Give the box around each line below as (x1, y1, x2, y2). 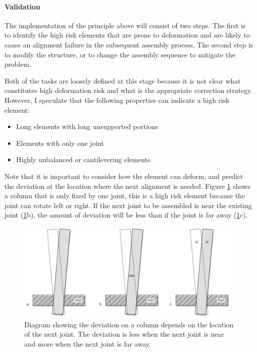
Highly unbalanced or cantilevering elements (16, 154, 151, 165)
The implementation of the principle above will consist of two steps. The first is (4, 20, 246, 30)
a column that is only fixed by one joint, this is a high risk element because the (4, 190, 245, 201)
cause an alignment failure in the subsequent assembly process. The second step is (4, 39, 254, 49)
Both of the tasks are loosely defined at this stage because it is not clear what (4, 75, 241, 86)
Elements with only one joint (16, 137, 104, 148)
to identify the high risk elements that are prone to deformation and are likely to (4, 30, 250, 40)
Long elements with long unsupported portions (16, 121, 158, 132)
